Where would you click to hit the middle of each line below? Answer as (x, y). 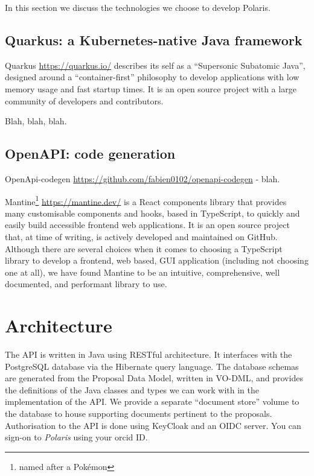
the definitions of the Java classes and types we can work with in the (132, 389)
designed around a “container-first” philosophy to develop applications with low (152, 77)
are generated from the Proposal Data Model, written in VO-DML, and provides (154, 378)
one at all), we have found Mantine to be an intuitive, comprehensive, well (143, 272)
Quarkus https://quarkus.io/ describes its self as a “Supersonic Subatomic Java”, (155, 65)
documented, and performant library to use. (86, 284)
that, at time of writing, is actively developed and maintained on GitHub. (141, 236)
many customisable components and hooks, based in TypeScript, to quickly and (152, 213)
